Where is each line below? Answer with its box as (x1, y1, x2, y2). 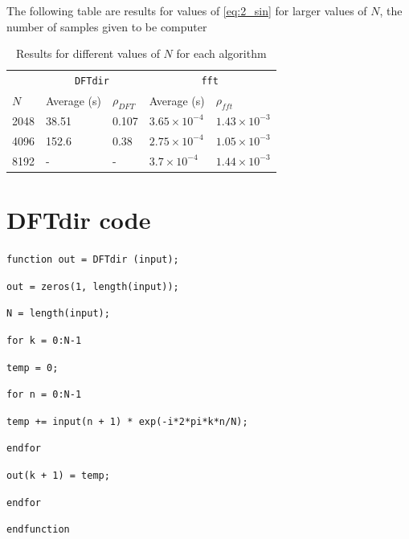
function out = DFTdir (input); (6, 253, 179, 265)
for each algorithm (176, 45, 267, 62)
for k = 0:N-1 (6, 334, 82, 346)
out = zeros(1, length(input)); (6, 280, 179, 292)
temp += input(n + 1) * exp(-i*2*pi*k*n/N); (6, 415, 248, 427)
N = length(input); (6, 308, 110, 320)
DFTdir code (6, 202, 151, 235)
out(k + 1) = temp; (6, 470, 110, 482)
